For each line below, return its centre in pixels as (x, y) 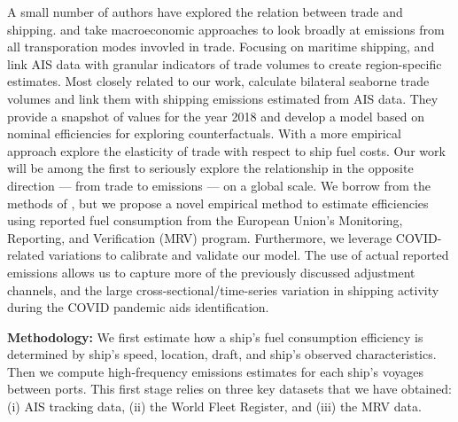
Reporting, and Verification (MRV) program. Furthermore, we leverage (200, 237)
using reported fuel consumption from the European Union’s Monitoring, (205, 220)
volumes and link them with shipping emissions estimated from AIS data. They (223, 98)
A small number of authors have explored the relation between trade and (205, 12)
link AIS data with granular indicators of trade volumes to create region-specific (225, 63)
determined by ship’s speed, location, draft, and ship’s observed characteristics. (222, 354)
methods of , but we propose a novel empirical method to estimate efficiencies (218, 203)
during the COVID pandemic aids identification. (138, 307)
